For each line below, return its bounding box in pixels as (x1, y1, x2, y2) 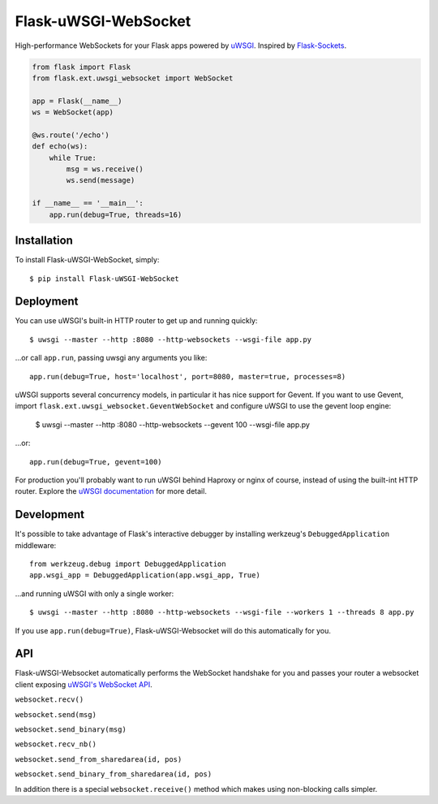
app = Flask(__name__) (32, 96, 122, 106)
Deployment (15, 295, 79, 309)
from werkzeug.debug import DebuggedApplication (29, 560, 226, 568)
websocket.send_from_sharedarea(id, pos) (15, 754, 182, 763)
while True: (49, 153, 97, 162)
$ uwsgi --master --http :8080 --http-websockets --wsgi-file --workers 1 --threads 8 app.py (29, 607, 414, 617)
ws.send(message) (66, 175, 135, 185)
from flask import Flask (32, 62, 131, 71)
